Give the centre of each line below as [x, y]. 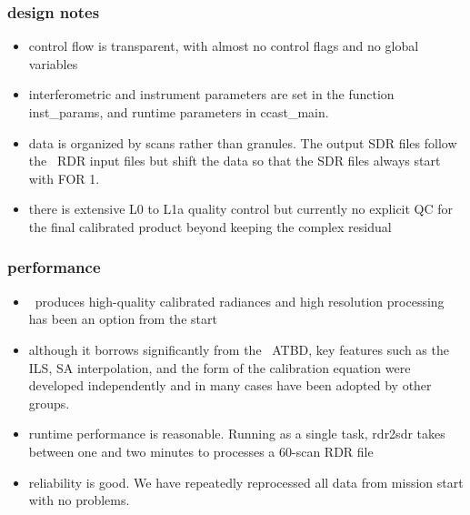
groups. [49, 403]
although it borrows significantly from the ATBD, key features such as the [239, 349]
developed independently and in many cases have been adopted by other [230, 385]
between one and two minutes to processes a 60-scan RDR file [201, 451]
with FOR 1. [64, 178]
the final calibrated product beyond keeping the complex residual [210, 226]
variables [53, 63]
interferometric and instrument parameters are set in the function [211, 94]
